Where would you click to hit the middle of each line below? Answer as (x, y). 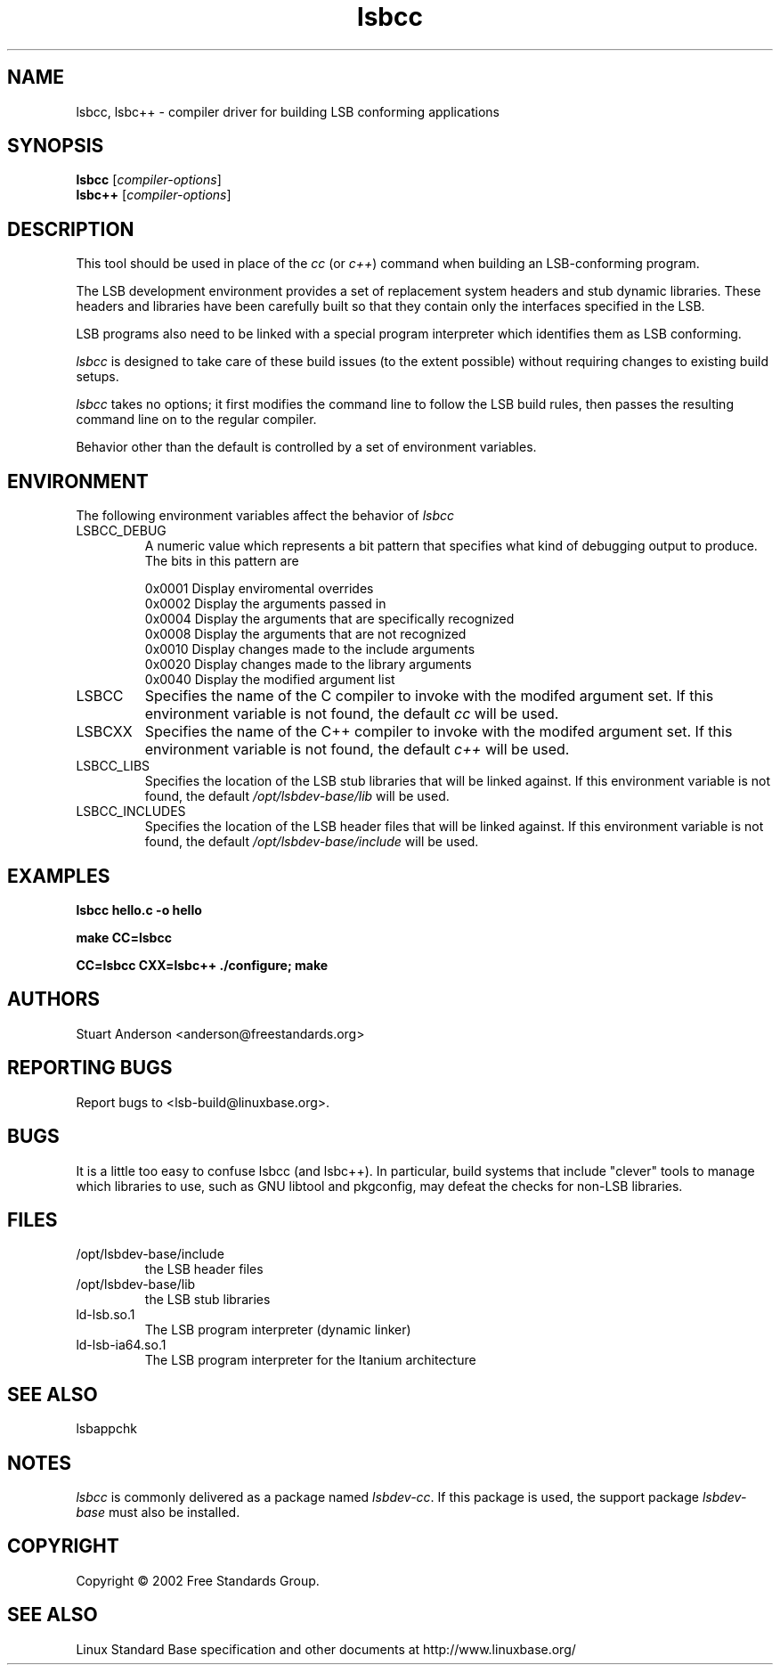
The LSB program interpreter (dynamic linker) (278, 1330)
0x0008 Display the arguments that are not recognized (305, 634)
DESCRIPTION (71, 229)
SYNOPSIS (56, 146)
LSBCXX (104, 732)
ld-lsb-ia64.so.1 (121, 1345)
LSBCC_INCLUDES (131, 812)
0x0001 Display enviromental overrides (259, 589)
